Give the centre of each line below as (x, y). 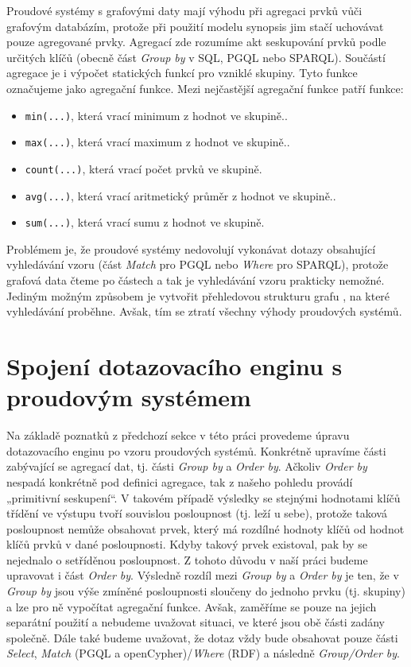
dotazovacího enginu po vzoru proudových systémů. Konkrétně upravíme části (196, 450)
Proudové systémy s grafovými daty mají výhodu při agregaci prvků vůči (184, 10)
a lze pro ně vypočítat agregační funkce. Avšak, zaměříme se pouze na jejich (192, 606)
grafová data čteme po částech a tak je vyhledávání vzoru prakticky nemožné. (196, 280)
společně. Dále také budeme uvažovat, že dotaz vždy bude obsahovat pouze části (202, 637)
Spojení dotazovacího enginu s (174, 366)
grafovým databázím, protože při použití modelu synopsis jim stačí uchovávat (195, 26)
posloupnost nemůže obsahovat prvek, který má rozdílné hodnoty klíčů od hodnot (205, 528)
